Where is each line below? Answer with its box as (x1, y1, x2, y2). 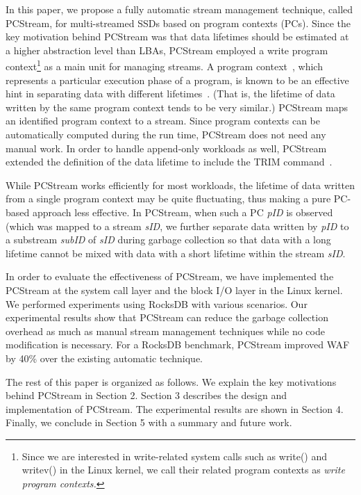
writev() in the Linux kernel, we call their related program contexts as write (22, 462, 345, 477)
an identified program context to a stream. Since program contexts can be (6, 113, 320, 128)
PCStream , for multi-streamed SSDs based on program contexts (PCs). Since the (6, 15, 351, 30)
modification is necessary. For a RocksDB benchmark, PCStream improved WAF (6, 337, 350, 352)
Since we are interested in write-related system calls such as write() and (22, 448, 328, 463)
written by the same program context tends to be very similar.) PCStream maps (6, 99, 349, 114)
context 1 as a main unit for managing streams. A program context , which (6, 57, 323, 74)
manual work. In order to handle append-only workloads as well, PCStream (6, 140, 327, 155)
